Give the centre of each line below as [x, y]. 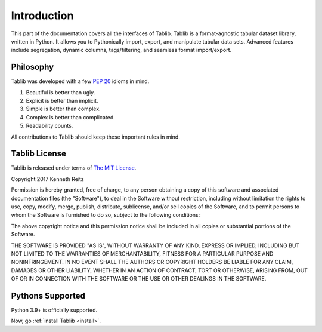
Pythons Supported [48, 296]
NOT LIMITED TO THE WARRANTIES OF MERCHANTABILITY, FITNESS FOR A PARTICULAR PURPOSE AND [142, 253]
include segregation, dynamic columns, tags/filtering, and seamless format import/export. [121, 50]
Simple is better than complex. [63, 109]
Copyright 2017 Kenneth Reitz [48, 179]
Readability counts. [49, 126]
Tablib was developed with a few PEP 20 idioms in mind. [80, 81]
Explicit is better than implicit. [62, 101]
